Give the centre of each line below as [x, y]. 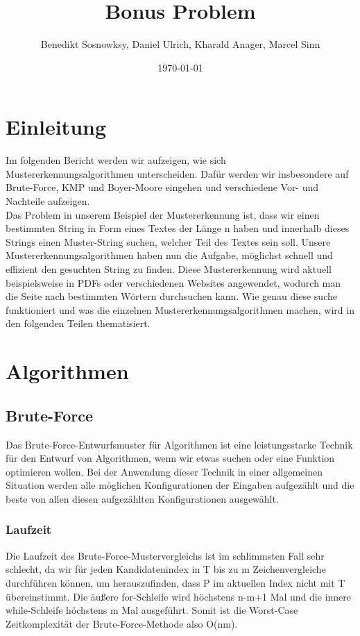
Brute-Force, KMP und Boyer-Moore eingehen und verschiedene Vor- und [162, 187]
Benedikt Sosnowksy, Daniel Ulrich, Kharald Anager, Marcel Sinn [180, 44]
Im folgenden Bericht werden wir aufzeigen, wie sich [116, 160]
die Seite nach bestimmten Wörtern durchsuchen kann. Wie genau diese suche [171, 296]
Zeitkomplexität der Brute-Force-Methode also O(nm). [122, 623]
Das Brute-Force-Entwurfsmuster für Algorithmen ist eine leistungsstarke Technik [179, 444]
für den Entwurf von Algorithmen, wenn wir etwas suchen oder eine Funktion [170, 458]
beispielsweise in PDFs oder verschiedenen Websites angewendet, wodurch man [173, 282]
